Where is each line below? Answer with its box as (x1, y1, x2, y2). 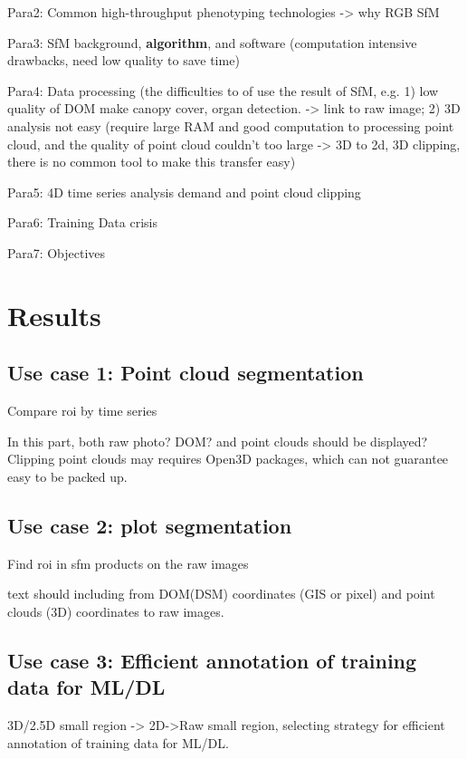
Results (7, 296, 101, 333)
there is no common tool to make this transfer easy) (7, 152, 296, 171)
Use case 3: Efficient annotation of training (7, 646, 417, 674)
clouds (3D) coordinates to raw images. (7, 601, 224, 620)
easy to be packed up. (7, 466, 128, 485)
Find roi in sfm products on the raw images (7, 553, 249, 572)
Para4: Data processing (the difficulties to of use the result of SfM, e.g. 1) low (7, 81, 439, 100)
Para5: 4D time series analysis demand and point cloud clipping (7, 182, 361, 201)
